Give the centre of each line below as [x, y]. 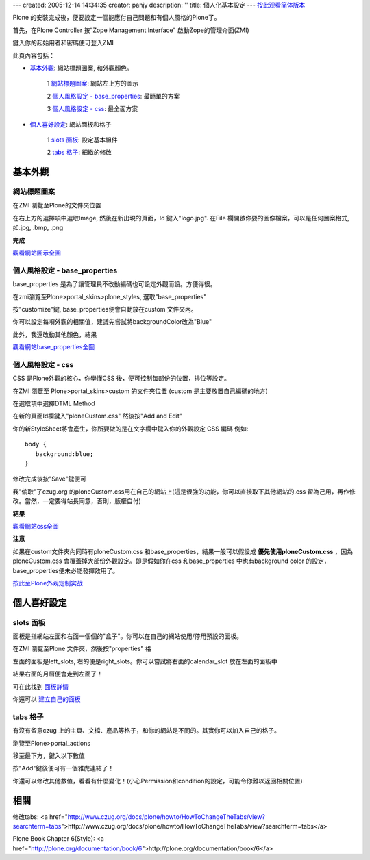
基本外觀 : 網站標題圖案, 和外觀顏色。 [81, 68]
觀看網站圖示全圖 [37, 253]
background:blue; [64, 454]
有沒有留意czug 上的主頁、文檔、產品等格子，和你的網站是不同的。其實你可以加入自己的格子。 [147, 731]
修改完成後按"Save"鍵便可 [50, 479]
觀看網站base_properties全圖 [54, 347]
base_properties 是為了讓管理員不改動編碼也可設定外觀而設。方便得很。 [114, 284]
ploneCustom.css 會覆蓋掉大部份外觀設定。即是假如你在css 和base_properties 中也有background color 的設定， [171, 561]
